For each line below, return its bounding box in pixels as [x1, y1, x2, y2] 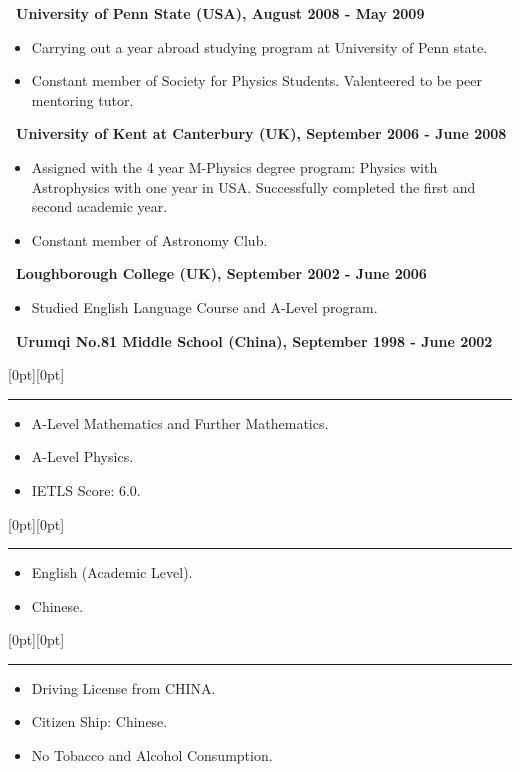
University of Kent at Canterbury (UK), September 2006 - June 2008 [16, 123, 507, 144]
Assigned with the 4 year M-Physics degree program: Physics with [31, 156, 438, 177]
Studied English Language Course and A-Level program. [31, 296, 378, 317]
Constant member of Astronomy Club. [31, 229, 268, 250]
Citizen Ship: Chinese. [31, 711, 168, 732]
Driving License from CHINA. [31, 677, 216, 698]
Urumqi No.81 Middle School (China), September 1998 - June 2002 [16, 330, 493, 351]
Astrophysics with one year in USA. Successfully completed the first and [31, 176, 476, 197]
